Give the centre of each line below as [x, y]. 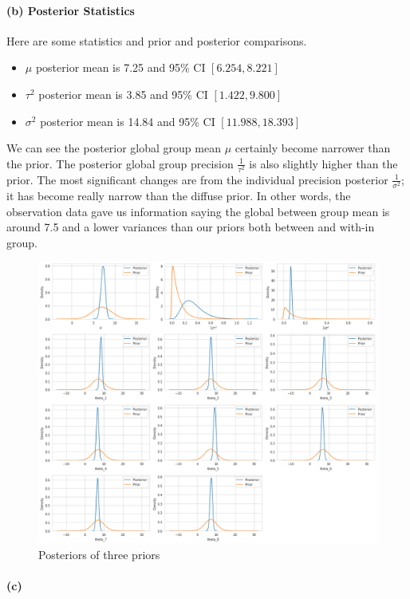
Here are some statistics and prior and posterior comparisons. [157, 40]
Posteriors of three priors [99, 554]
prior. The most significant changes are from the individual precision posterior [197, 179]
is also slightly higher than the [323, 163]
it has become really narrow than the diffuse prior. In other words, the [179, 196]
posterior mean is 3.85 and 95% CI [123, 94]
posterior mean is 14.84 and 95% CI [128, 121]
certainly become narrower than [313, 148]
